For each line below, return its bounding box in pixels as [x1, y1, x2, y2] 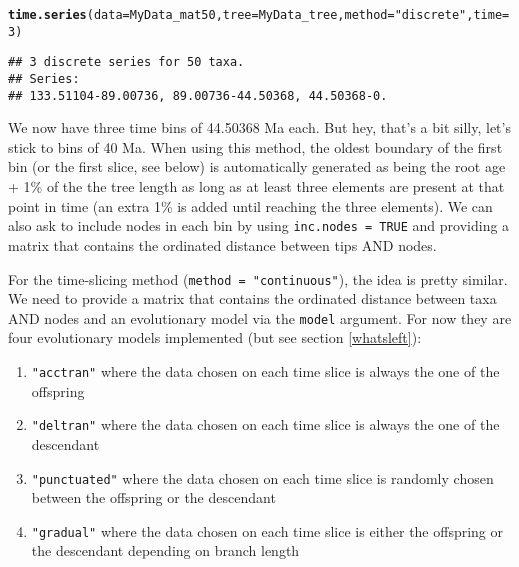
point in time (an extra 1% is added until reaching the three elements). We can [8, 195, 493, 216]
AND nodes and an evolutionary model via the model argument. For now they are [8, 307, 512, 328]
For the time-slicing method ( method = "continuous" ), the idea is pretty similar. [8, 268, 508, 289]
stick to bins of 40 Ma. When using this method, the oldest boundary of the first [8, 136, 503, 157]
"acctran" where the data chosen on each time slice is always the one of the [31, 361, 500, 381]
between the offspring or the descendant [31, 487, 276, 508]
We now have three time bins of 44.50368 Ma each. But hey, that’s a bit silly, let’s [8, 117, 511, 138]
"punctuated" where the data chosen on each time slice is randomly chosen [31, 467, 494, 488]
